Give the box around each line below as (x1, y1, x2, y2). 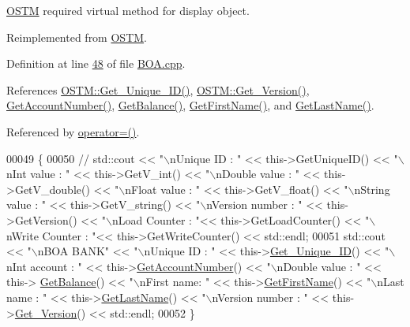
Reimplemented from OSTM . (6, 28, 147, 45)
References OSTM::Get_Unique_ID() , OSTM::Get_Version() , (6, 81, 310, 98)
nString (354, 180, 390, 197)
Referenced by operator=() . (6, 123, 140, 139)
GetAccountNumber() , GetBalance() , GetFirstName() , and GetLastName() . (6, 97, 374, 113)
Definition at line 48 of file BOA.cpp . (6, 55, 186, 72)
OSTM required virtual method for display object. (6, 2, 250, 18)
